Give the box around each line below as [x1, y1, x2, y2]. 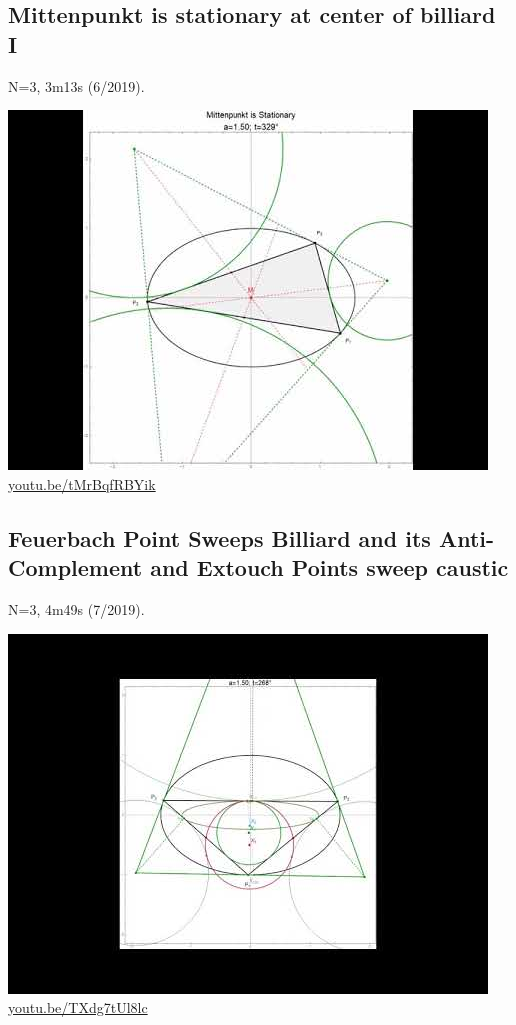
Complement [8, 552, 143, 583]
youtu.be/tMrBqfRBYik [8, 473, 156, 494]
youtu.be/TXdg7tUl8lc [8, 997, 148, 1018]
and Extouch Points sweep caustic [150, 552, 509, 583]
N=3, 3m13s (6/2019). [8, 75, 145, 96]
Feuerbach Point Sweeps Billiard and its [8, 522, 431, 553]
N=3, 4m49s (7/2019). [8, 598, 145, 619]
